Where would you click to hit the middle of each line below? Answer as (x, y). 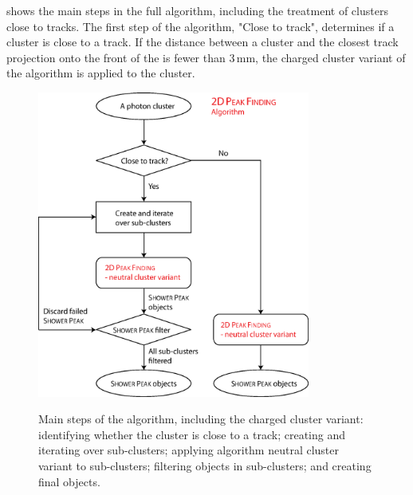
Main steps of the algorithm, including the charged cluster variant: (201, 419)
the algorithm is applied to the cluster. (101, 73)
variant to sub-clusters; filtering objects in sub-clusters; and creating (205, 466)
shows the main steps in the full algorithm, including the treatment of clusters (197, 10)
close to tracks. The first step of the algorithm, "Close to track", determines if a (201, 26)
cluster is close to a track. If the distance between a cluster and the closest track (203, 42)
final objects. (69, 481)
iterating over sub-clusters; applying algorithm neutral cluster (189, 450)
